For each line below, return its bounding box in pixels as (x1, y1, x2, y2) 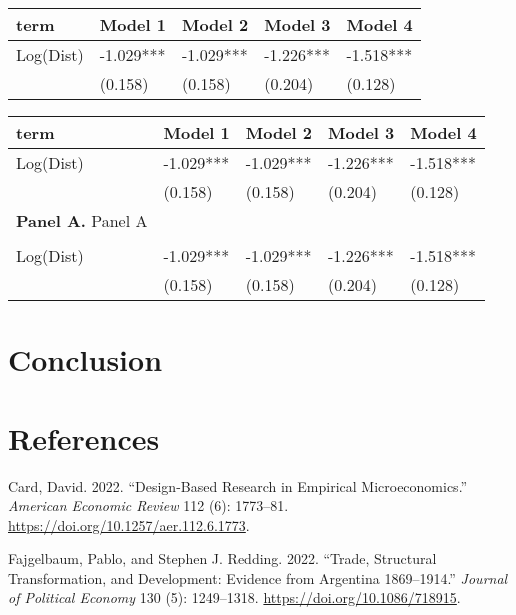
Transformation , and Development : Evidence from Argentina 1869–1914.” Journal (8, 567, 508, 588)
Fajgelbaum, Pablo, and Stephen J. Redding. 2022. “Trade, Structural (8, 548, 437, 569)
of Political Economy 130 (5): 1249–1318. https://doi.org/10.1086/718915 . (8, 587, 461, 608)
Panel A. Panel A (16, 209, 148, 232)
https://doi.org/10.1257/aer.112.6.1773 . (8, 514, 250, 535)
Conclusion (8, 339, 163, 380)
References (8, 417, 160, 458)
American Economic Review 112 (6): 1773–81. (8, 495, 289, 516)
